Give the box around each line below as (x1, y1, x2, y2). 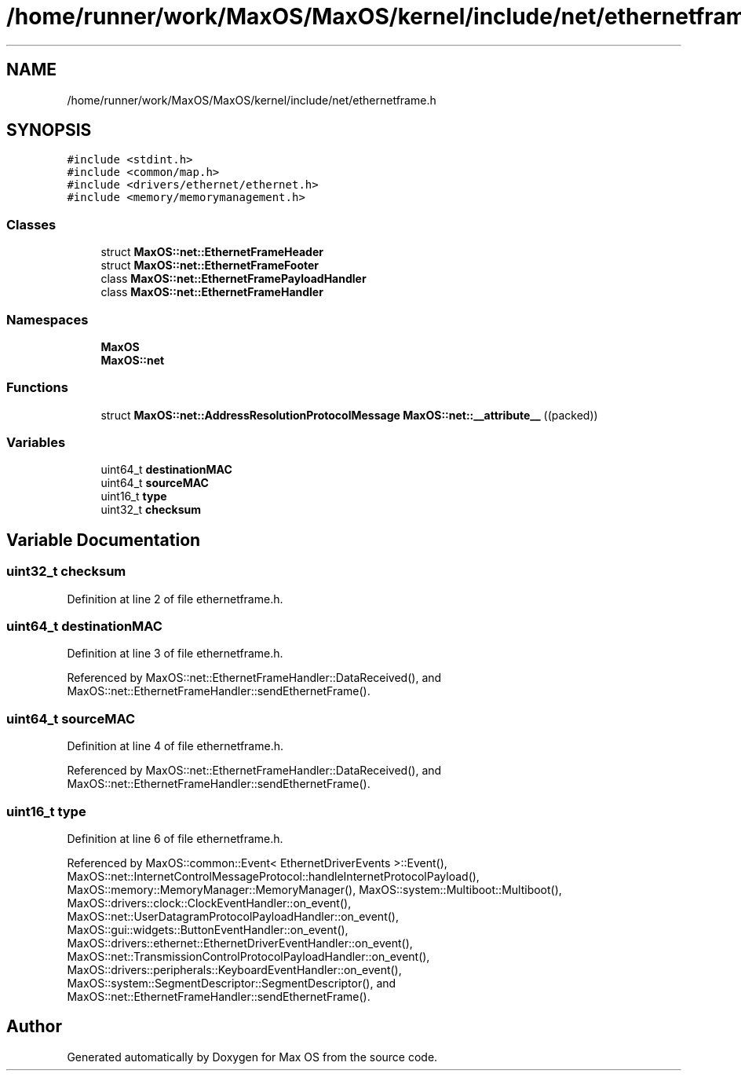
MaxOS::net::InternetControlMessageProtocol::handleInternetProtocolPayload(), (67, 869, 480, 883)
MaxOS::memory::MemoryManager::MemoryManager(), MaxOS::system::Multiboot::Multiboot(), (67, 882, 562, 896)
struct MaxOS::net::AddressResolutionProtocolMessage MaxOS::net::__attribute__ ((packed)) (100, 408, 598, 422)
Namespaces (6, 311, 89, 328)
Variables (6, 434, 66, 451)
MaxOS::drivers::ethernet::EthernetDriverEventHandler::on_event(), (67, 936, 413, 950)
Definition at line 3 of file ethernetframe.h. (67, 647, 283, 661)
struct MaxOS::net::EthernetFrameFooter (100, 258, 319, 273)
